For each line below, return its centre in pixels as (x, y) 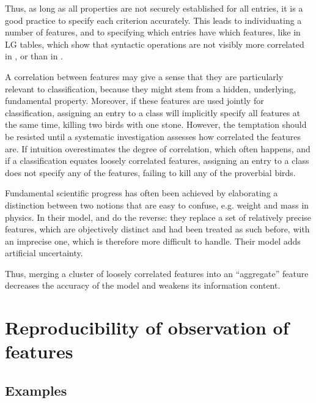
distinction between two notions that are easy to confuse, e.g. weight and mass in (157, 205)
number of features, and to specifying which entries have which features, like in (153, 32)
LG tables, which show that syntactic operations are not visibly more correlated (155, 44)
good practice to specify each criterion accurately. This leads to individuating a (153, 20)
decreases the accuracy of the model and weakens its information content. (143, 285)
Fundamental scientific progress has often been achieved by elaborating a (141, 193)
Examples (36, 390)
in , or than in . (34, 56)
